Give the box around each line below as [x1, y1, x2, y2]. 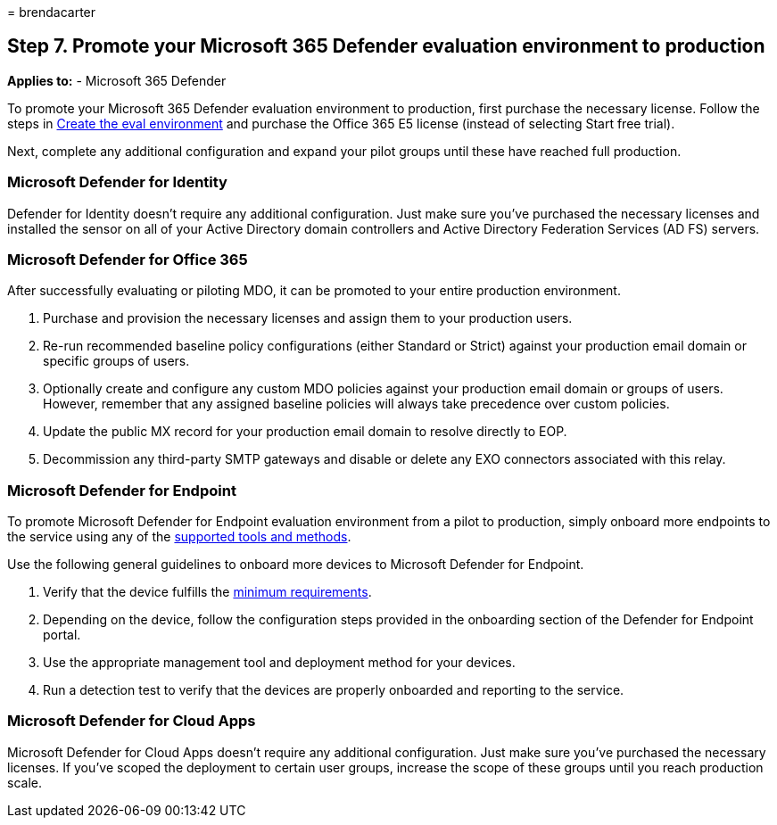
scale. [7, 774, 42, 790]
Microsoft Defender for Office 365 [7, 250, 248, 268]
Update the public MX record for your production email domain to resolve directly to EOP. [43, 424, 567, 440]
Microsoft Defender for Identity [7, 173, 227, 192]
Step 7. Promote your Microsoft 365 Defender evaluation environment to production [7, 35, 765, 58]
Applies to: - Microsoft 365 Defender [7, 72, 227, 88]
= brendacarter [7, 4, 96, 20]
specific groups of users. [43, 353, 190, 369]
